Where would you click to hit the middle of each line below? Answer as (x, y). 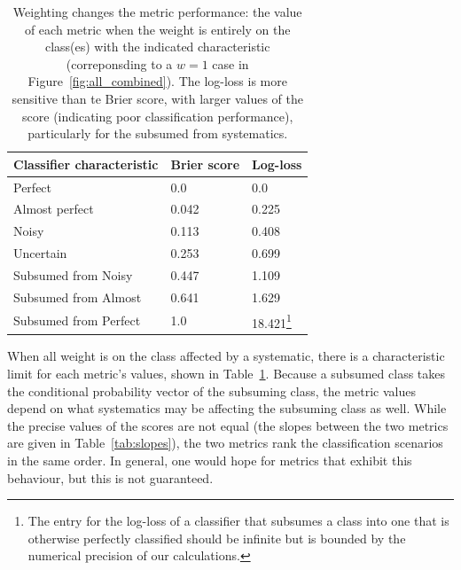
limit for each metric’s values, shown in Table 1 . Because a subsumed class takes (227, 373)
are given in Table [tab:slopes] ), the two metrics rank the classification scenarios (225, 443)
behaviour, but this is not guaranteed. (110, 477)
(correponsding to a (119, 63)
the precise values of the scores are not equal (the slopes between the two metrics (228, 425)
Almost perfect (54, 209)
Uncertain (40, 253)
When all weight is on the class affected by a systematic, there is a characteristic (226, 356)
